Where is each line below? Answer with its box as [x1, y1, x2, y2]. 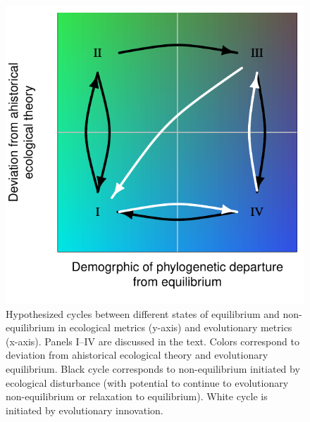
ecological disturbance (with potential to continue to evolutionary [6, 375, 289, 390]
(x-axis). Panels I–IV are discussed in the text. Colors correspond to [6, 333, 299, 348]
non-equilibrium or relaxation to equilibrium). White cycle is [6, 389, 268, 404]
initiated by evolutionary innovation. [6, 402, 163, 417]
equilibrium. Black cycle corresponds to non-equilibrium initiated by [6, 361, 300, 376]
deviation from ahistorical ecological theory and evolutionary [6, 347, 268, 362]
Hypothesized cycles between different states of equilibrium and [6, 306, 280, 321]
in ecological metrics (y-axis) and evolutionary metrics [58, 320, 292, 335]
